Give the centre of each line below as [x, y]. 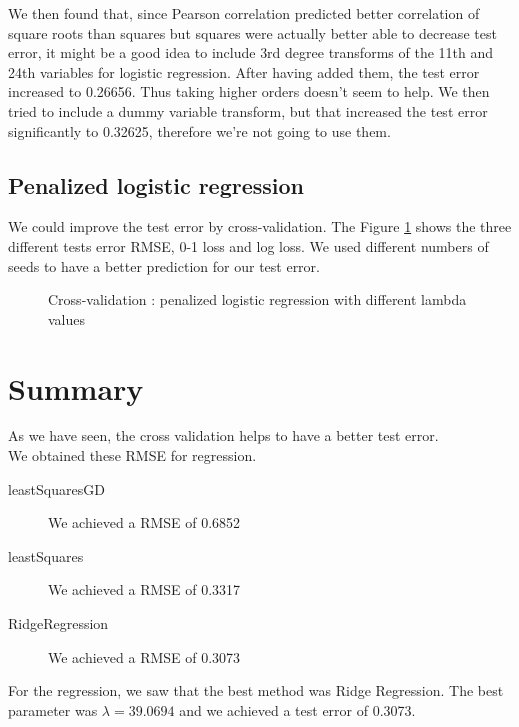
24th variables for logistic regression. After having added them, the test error [244, 71]
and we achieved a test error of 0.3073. [297, 709]
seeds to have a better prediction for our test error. [164, 265]
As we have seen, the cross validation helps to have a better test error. [223, 435]
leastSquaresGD [56, 488]
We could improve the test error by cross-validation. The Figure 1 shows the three [260, 226]
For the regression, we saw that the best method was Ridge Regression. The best [256, 690]
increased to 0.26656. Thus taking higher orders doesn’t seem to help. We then [249, 91]
